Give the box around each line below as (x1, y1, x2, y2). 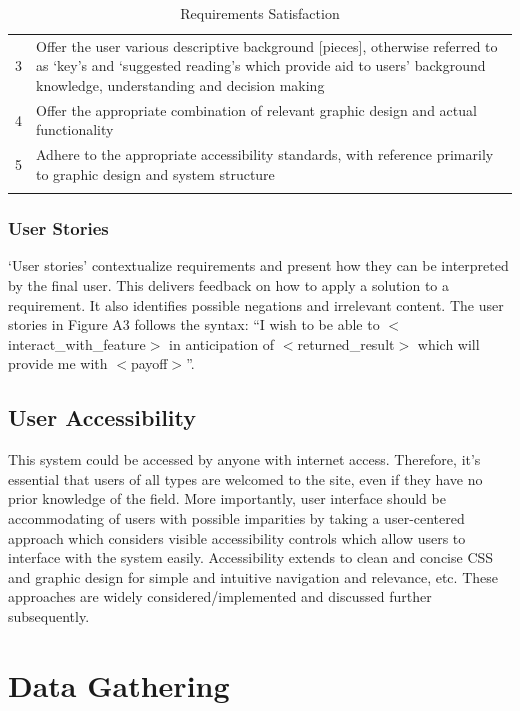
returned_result (297, 333, 395, 354)
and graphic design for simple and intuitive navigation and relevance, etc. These (8, 566, 498, 587)
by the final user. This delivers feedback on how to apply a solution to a (8, 275, 449, 296)
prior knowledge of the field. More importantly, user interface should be (8, 488, 446, 509)
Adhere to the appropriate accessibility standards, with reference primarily (36, 144, 494, 165)
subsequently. (8, 605, 90, 626)
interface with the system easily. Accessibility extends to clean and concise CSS (8, 547, 494, 568)
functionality (36, 119, 114, 140)
